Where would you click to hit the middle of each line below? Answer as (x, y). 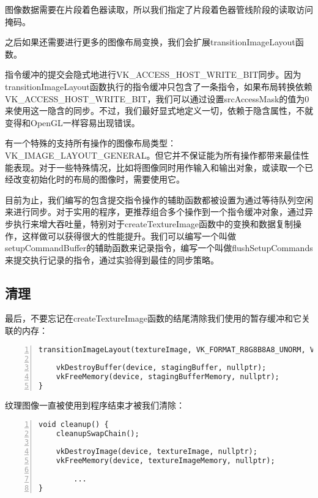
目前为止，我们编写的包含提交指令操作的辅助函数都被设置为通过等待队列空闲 (159, 199)
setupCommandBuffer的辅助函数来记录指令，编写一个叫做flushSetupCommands (159, 248)
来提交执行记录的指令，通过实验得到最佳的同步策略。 (112, 259)
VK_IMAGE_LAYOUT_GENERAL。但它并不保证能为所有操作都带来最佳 (153, 155)
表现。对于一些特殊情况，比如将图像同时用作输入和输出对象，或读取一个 (159, 167)
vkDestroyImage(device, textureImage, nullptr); (157, 452)
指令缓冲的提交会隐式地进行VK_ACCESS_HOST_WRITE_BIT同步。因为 (153, 74)
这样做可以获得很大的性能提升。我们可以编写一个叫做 (129, 236)
